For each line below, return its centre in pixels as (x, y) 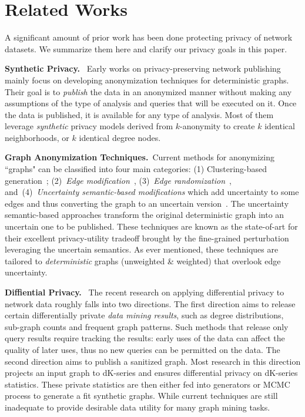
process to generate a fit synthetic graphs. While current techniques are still (141, 396)
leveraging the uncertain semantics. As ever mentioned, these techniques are (142, 249)
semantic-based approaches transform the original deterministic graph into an (145, 215)
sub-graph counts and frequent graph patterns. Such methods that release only (147, 326)
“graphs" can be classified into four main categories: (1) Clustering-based (136, 169)
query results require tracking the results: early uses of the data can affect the (145, 338)
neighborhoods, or (37, 137)
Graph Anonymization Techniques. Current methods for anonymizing (140, 157)
